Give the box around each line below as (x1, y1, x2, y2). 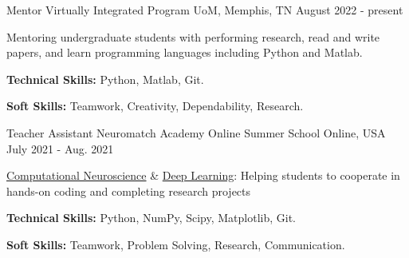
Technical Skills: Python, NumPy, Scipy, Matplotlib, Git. (6, 209, 297, 226)
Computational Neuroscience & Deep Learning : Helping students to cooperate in (6, 167, 400, 184)
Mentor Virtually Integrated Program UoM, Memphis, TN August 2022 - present (6, 2, 403, 18)
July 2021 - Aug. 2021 (6, 140, 114, 157)
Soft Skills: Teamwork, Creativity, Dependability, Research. (6, 97, 304, 114)
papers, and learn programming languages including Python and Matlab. (6, 44, 363, 61)
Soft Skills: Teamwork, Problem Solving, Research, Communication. (6, 236, 345, 252)
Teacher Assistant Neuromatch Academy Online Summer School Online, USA (6, 124, 386, 141)
